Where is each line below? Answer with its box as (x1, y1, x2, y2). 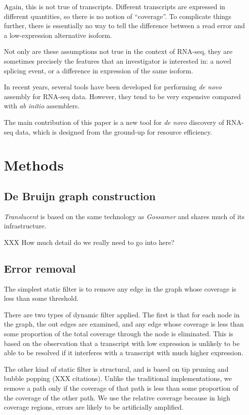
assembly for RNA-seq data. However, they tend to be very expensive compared (4, 91, 241, 101)
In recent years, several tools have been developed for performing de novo (4, 82, 222, 92)
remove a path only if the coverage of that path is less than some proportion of (4, 383, 238, 393)
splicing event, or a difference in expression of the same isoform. (4, 65, 193, 75)
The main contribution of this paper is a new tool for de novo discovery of (4, 117, 224, 127)
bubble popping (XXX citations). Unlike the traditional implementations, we (4, 373, 232, 383)
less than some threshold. (4, 293, 79, 303)
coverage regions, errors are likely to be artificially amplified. (4, 402, 184, 412)
